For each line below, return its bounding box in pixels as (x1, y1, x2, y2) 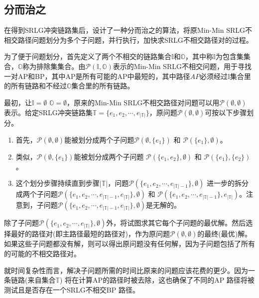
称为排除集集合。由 (22, 61, 86, 71)
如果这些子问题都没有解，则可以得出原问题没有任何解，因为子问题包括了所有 (4, 238, 255, 249)
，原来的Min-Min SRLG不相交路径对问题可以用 (67, 97, 220, 107)
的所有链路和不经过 (4, 80, 67, 91)
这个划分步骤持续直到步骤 (15, 178, 100, 188)
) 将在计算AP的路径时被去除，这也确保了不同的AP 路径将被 (60, 275, 255, 285)
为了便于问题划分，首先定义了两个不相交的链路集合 (4, 51, 171, 62)
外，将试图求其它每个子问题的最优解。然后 (106, 218, 246, 228)
